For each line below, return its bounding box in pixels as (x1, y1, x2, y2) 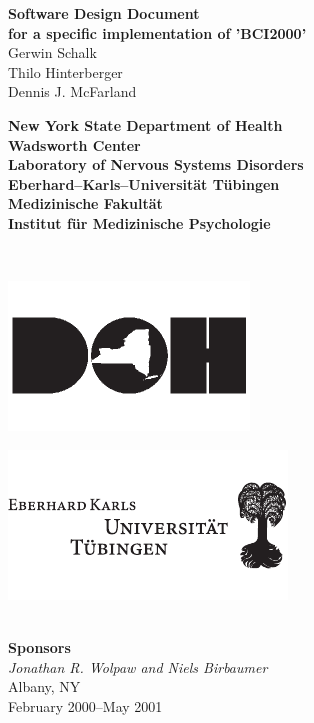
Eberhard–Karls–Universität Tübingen (8, 173, 280, 194)
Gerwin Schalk (8, 42, 97, 63)
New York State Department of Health (8, 114, 283, 135)
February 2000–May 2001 (8, 695, 163, 716)
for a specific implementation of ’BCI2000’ (8, 22, 307, 43)
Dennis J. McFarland (8, 81, 137, 102)
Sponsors (8, 636, 71, 657)
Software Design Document (8, 3, 200, 23)
